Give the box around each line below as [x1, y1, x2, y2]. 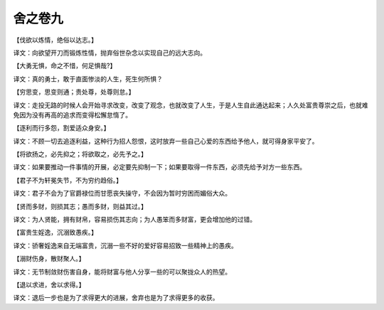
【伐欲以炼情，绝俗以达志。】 [13, 36, 97, 44]
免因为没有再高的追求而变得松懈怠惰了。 [13, 110, 132, 119]
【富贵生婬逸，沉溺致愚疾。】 [13, 228, 97, 237]
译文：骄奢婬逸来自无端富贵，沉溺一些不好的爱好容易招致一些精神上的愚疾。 [13, 241, 238, 250]
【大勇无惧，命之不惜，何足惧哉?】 [13, 61, 117, 70]
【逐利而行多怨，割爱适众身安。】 [13, 124, 110, 132]
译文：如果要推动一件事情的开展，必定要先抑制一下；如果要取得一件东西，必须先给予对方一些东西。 [13, 163, 306, 171]
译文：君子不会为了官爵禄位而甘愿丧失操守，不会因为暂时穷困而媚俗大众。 [13, 189, 231, 198]
